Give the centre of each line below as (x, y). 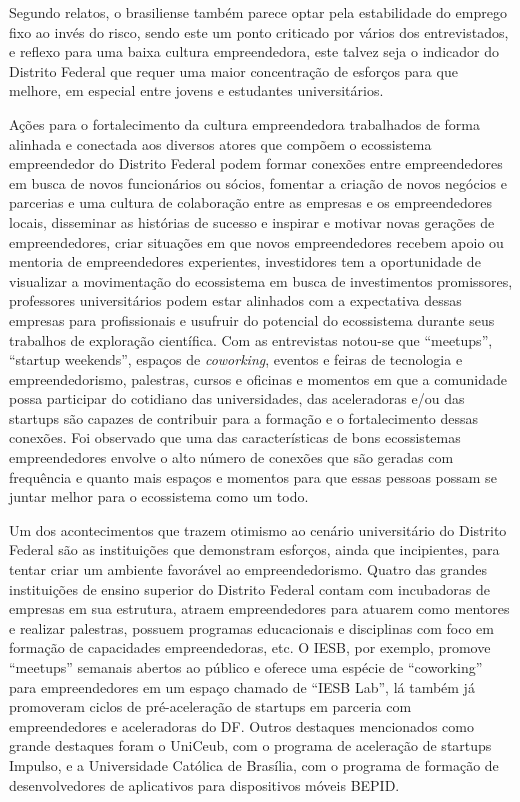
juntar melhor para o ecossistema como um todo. (159, 496)
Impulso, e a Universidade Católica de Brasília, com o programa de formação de (254, 764)
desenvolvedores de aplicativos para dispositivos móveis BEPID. (204, 784)
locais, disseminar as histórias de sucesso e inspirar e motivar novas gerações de (252, 221)
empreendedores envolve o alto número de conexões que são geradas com (231, 457)
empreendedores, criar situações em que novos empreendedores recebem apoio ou (256, 241)
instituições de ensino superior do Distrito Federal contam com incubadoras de (249, 588)
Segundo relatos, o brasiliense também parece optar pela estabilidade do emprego (258, 12)
